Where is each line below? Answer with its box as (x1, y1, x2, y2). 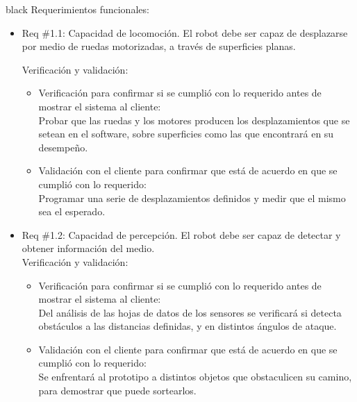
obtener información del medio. (22, 241, 155, 256)
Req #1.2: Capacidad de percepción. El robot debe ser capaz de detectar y (22, 227, 341, 242)
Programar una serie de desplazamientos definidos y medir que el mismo (38, 190, 346, 205)
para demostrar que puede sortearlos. (38, 383, 197, 397)
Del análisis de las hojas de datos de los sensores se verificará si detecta (38, 305, 342, 319)
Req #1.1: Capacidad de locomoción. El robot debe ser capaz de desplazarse (22, 25, 348, 40)
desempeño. (38, 140, 88, 154)
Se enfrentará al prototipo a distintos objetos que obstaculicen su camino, (38, 369, 352, 384)
